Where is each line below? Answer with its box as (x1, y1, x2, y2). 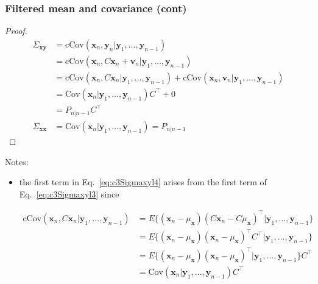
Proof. (5, 24, 27, 37)
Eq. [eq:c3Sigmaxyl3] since (19, 187, 119, 200)
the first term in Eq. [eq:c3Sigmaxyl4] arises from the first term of (19, 176, 267, 188)
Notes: (5, 155, 29, 168)
